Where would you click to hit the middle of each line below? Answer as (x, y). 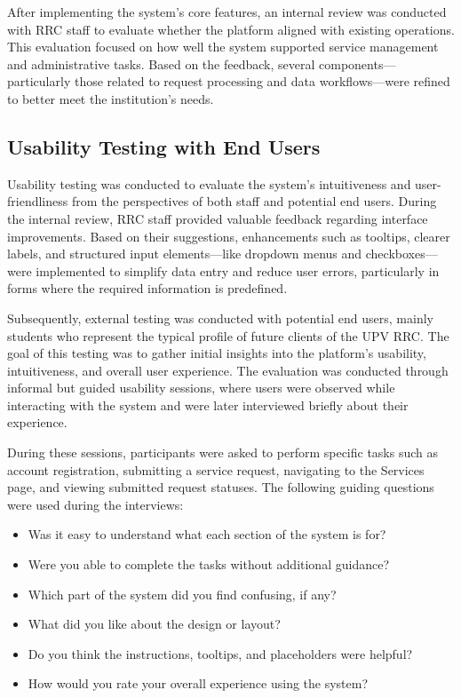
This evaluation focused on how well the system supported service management (223, 47)
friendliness (38, 201)
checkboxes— (401, 254)
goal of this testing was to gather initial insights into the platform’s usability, (217, 353)
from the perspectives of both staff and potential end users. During (254, 201)
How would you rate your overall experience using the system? (198, 683)
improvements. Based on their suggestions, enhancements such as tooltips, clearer (229, 236)
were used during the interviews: (95, 504)
